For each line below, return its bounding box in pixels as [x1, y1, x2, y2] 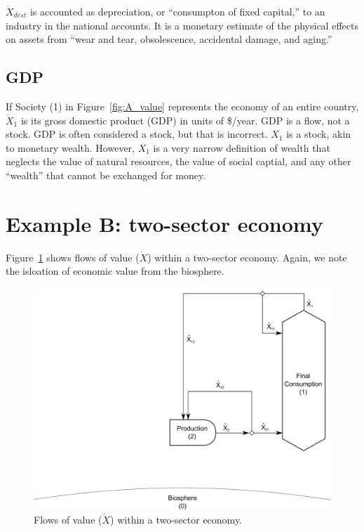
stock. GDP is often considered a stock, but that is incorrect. [6, 126, 268, 141]
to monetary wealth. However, [6, 140, 135, 155]
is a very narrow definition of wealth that [153, 140, 330, 155]
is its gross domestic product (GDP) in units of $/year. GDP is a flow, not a [20, 112, 350, 127]
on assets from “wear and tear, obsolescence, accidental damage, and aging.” [6, 32, 332, 46]
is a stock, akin [286, 126, 351, 141]
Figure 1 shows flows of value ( [6, 249, 140, 264]
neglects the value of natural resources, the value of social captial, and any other [6, 154, 351, 169]
